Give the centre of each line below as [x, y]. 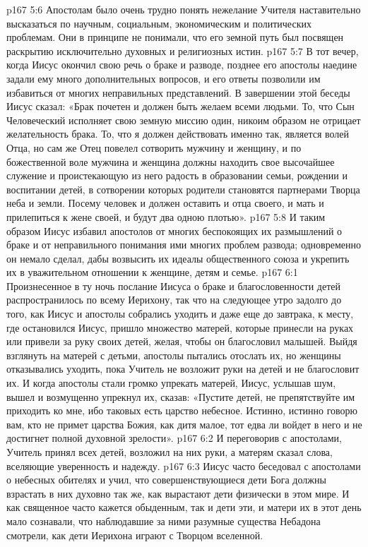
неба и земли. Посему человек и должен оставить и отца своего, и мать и [165, 203]
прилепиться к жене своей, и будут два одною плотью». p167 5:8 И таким [166, 216]
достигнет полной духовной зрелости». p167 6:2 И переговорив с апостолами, [174, 438]
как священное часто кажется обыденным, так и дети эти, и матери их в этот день [184, 507]
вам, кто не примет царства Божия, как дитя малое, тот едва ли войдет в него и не [184, 424]
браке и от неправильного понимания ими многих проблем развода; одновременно [184, 245]
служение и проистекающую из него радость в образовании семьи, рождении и [177, 175]
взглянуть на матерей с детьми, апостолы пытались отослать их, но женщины [174, 355]
